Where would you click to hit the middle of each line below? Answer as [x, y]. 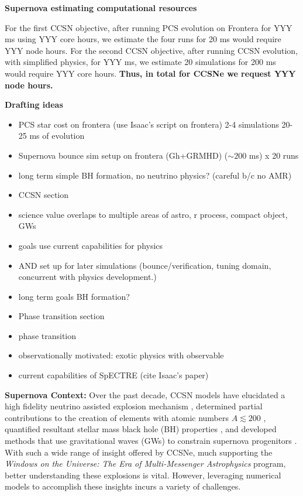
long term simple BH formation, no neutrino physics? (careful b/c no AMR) [155, 175]
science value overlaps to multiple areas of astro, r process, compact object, [153, 214]
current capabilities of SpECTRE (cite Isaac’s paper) [113, 375]
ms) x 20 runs [274, 155]
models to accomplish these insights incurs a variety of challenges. [123, 486]
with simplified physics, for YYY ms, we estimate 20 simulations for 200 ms [140, 62]
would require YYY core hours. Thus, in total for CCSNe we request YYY [150, 73]
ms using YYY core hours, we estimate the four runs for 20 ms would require [143, 39]
